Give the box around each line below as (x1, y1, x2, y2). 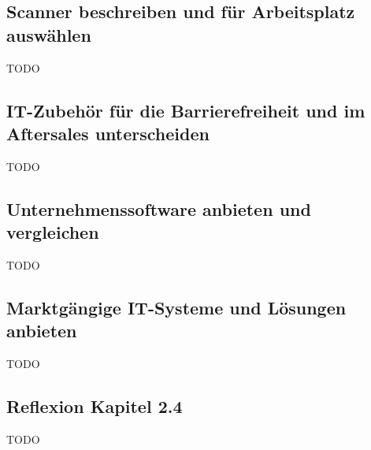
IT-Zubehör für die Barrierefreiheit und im (6, 98, 365, 122)
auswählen (6, 22, 91, 46)
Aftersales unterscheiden (6, 121, 210, 145)
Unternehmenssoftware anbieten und (6, 196, 311, 221)
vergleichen (6, 220, 99, 244)
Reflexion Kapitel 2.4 (6, 394, 183, 418)
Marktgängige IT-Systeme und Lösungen (6, 295, 347, 319)
